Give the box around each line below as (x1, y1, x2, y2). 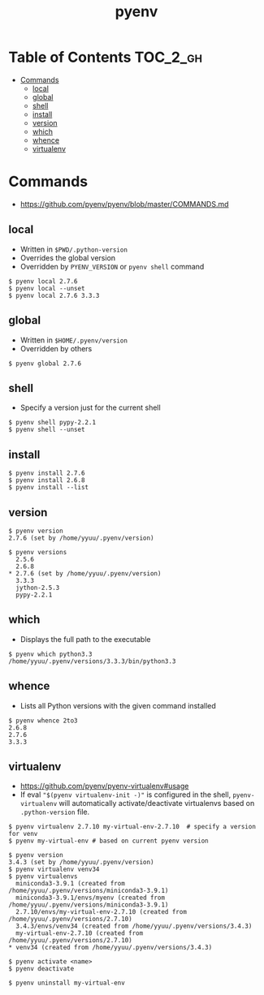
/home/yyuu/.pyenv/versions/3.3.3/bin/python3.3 (8, 657, 176, 665)
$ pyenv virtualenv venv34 (8, 865, 100, 874)
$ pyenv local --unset (8, 284, 85, 292)
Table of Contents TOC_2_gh (8, 48, 203, 67)
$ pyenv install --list (8, 484, 89, 492)
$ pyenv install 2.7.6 (8, 469, 85, 477)
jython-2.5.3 (15, 584, 60, 592)
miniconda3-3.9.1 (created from (15, 880, 126, 888)
